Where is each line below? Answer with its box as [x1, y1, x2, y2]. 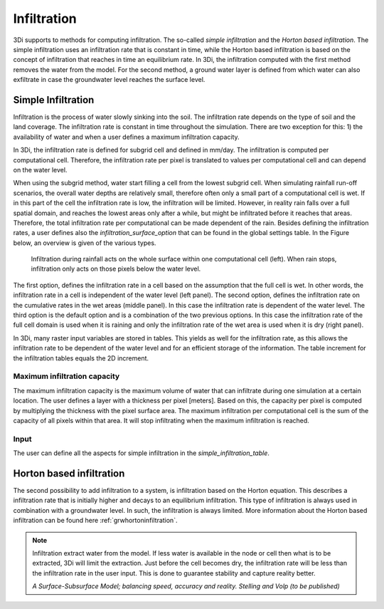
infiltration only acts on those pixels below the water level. [31, 264, 201, 274]
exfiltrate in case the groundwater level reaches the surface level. [13, 76, 206, 84]
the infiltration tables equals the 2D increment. [13, 353, 149, 363]
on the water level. [13, 165, 68, 174]
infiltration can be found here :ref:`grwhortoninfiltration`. [13, 516, 178, 525]
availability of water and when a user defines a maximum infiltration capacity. [13, 132, 240, 141]
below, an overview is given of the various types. [13, 239, 156, 247]
